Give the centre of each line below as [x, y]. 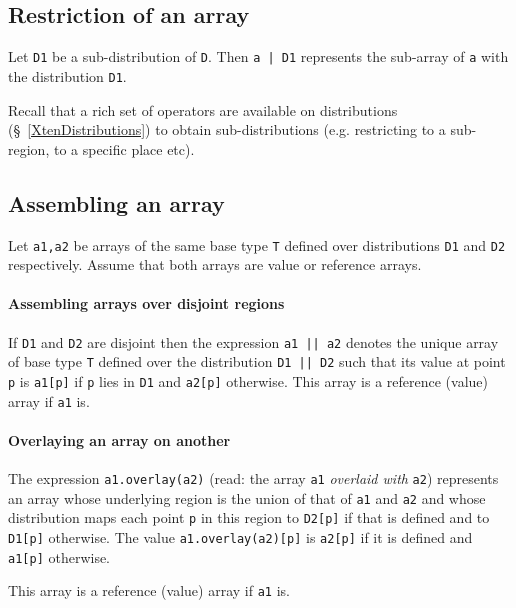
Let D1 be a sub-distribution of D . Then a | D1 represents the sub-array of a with [258, 56]
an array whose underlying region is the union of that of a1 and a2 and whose [247, 497]
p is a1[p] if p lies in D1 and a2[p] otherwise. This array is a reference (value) [248, 380]
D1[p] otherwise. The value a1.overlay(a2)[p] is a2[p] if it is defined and [240, 536]
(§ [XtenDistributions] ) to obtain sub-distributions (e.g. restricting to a [227, 129]
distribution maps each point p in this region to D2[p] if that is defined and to [249, 517]
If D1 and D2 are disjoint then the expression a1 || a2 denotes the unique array [253, 341]
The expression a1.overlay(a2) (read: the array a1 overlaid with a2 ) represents [253, 477]
